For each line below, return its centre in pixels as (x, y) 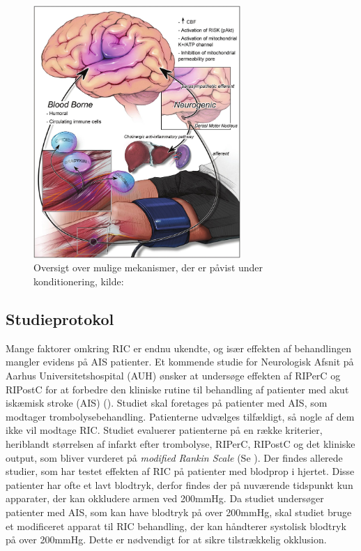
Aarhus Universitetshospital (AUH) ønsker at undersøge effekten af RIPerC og (173, 376)
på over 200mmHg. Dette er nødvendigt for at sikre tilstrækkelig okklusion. (166, 539)
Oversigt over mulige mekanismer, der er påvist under (148, 267)
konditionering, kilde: (79, 281)
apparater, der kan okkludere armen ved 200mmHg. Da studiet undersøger (165, 498)
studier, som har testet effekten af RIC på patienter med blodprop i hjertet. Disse (180, 471)
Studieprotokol (60, 319)
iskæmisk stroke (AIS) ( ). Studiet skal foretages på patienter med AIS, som (167, 403)
